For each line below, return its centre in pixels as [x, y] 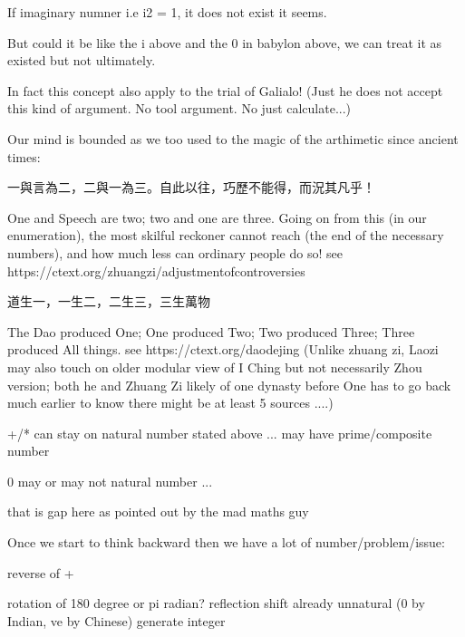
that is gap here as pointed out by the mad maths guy [158, 512]
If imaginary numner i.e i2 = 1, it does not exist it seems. [167, 12]
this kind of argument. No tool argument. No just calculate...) [179, 108]
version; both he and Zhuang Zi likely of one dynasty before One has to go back [229, 385]
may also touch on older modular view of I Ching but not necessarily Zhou [215, 367]
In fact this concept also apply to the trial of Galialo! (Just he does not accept [225, 90]
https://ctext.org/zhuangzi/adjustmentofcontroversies [156, 270]
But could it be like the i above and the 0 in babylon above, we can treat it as [225, 42]
